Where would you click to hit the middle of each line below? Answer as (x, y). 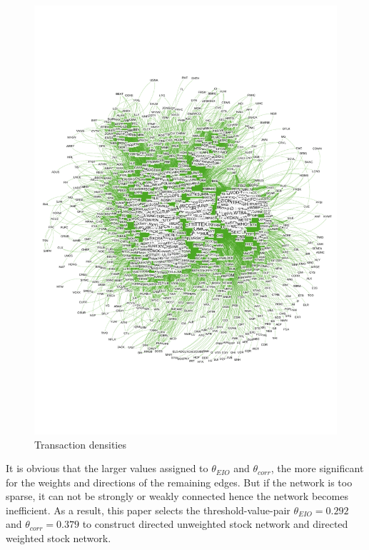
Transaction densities (80, 444)
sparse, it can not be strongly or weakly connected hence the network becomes (177, 496)
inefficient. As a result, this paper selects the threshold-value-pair (148, 510)
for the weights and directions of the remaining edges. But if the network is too (179, 482)
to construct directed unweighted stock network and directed (215, 524)
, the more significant (317, 468)
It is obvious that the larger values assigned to (107, 468)
